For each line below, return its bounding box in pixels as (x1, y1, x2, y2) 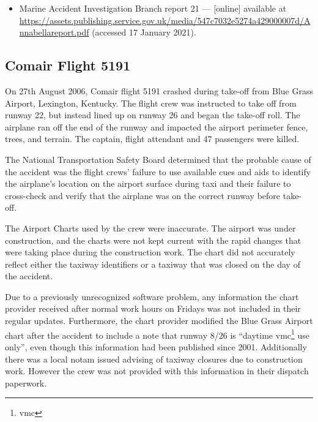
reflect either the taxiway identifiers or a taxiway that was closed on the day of (5, 257, 300, 270)
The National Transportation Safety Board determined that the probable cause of (5, 153, 311, 165)
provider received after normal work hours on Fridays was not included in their (5, 302, 301, 315)
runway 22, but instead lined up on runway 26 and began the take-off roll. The (5, 108, 300, 121)
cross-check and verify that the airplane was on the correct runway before (5, 189, 281, 202)
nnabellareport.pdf (19, 26, 89, 39)
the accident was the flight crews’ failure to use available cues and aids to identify (5, 165, 311, 178)
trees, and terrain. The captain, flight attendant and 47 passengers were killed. (5, 132, 300, 145)
